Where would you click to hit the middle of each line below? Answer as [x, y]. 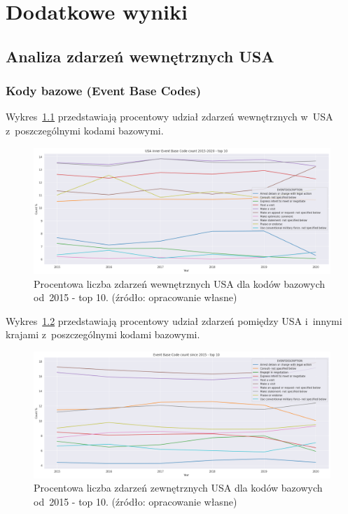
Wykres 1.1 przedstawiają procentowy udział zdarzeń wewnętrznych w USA [169, 117]
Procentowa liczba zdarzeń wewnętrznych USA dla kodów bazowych [179, 283]
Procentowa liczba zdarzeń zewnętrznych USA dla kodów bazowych [178, 488]
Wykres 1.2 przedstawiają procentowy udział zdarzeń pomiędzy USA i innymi [174, 320]
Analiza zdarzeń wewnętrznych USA [140, 56]
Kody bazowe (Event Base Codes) [103, 91]
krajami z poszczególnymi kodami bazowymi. [103, 334]
